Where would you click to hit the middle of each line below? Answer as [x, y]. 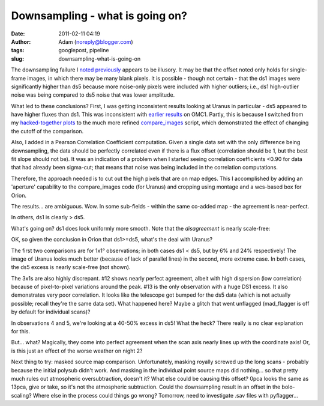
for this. [21, 332]
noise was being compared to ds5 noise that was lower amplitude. [93, 95]
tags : [18, 50]
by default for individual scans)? [51, 312]
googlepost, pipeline [84, 50]
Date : [18, 34]
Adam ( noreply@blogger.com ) [96, 41]
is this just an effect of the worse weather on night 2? [77, 351]
